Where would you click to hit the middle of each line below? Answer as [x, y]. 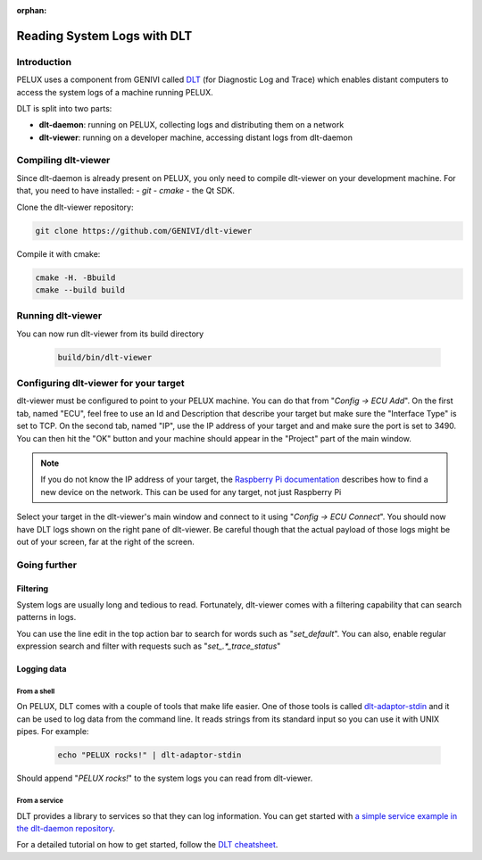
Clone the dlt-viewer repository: [75, 207]
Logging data [42, 669]
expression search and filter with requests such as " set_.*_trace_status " [149, 646]
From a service [40, 800]
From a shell [36, 691]
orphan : [32, 10]
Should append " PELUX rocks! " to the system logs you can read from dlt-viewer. [165, 778]
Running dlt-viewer [59, 316]
